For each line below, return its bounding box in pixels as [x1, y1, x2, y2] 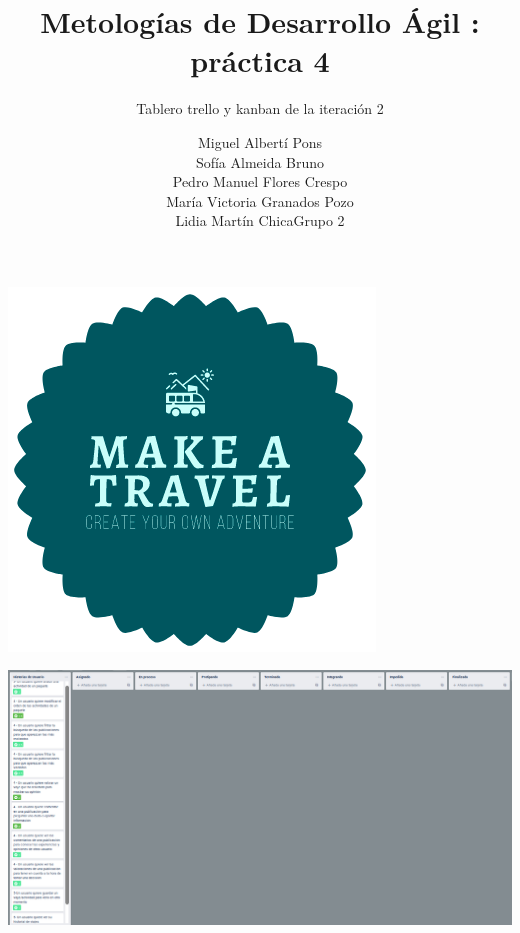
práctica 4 [190, 40, 330, 81]
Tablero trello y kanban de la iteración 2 [136, 98, 384, 119]
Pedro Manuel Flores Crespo [172, 171, 348, 192]
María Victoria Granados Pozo [166, 190, 354, 211]
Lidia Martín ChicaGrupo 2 [175, 210, 345, 231]
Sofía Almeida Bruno [195, 151, 325, 172]
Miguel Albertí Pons [198, 131, 322, 152]
